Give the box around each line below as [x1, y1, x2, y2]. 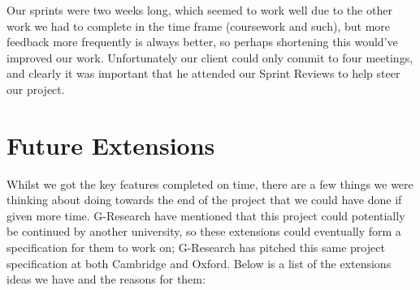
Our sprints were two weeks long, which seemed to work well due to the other [6, 2, 392, 18]
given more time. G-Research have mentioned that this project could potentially [6, 207, 405, 224]
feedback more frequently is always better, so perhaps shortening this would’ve [6, 33, 398, 50]
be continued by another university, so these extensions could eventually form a [6, 223, 401, 240]
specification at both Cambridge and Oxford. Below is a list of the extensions [6, 254, 392, 271]
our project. [6, 80, 65, 97]
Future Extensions [6, 128, 215, 161]
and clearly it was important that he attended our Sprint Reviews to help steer [6, 65, 401, 82]
